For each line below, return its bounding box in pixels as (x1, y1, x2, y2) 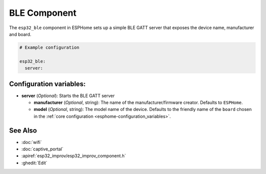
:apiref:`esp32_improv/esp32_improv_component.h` (21, 153, 126, 159)
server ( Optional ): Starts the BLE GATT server (21, 93, 115, 99)
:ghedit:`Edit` (21, 160, 48, 166)
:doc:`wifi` (21, 139, 42, 145)
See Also (9, 126, 37, 135)
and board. (9, 31, 32, 37)
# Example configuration (19, 44, 80, 50)
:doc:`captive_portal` (21, 146, 64, 152)
